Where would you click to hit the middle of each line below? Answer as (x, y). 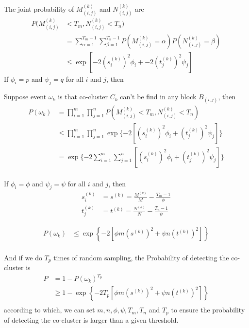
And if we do (23, 257)
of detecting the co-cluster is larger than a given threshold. (91, 319)
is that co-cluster (83, 97)
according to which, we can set (50, 310)
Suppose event (25, 97)
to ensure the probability (208, 310)
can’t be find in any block (158, 97)
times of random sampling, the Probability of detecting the (141, 257)
